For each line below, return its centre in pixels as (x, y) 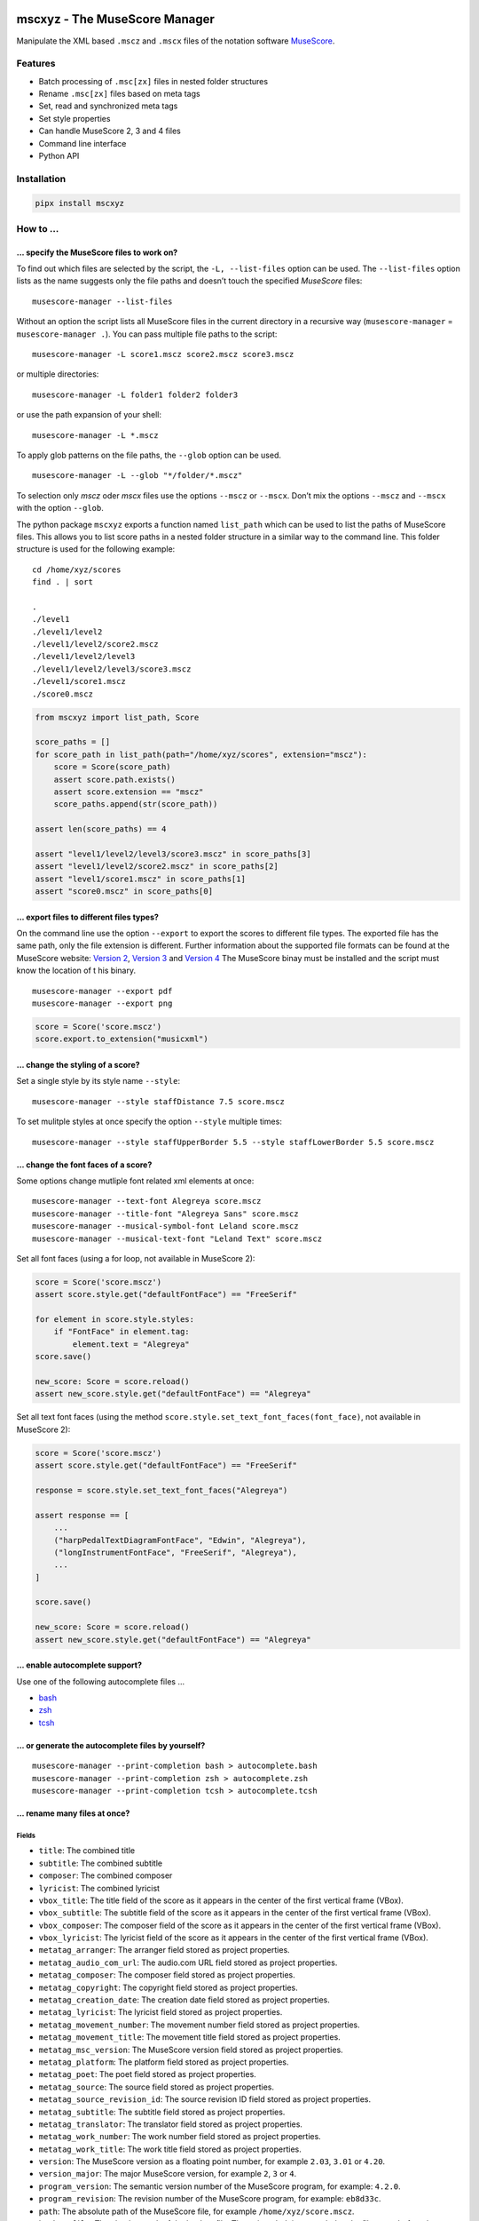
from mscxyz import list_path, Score (117, 717)
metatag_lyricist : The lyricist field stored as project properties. (161, 2012)
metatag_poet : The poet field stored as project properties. (147, 2074)
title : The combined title (87, 1851)
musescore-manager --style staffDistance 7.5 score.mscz (159, 1101)
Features (36, 64)
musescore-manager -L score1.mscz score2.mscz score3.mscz (163, 354)
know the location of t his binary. (76, 971)
